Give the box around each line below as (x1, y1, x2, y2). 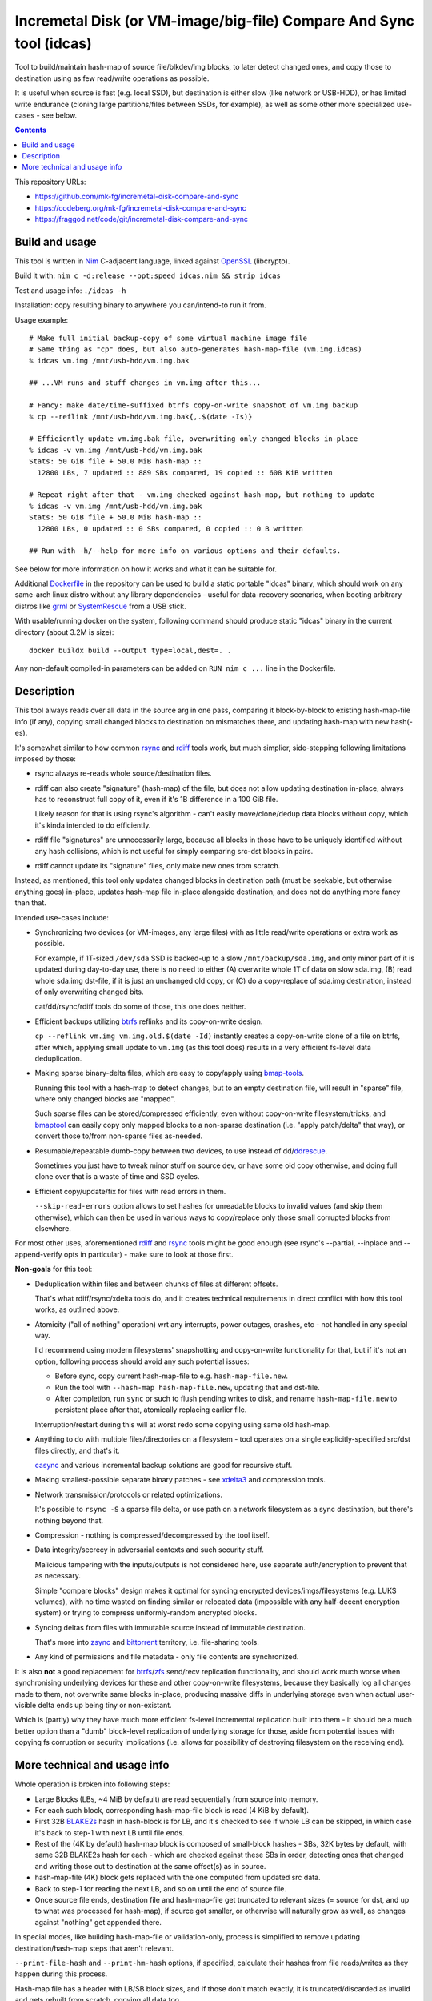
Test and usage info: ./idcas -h (14, 285, 126, 295)
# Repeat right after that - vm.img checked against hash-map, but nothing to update (29, 491, 375, 499)
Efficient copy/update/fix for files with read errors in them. (34, 1186, 226, 1196)
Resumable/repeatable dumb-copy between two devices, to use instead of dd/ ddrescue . (34, 1145, 328, 1156)
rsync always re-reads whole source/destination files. (34, 768, 212, 778)
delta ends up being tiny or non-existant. (38, 1701, 172, 1710)
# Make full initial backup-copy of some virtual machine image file (29, 333, 308, 343)
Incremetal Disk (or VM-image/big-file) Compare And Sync (14, 12, 415, 30)
